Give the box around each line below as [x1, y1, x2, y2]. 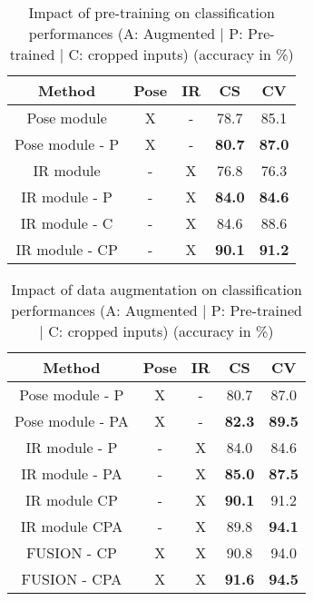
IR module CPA [20, 516, 123, 537]
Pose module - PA [15, 410, 129, 431]
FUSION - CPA [21, 568, 122, 589]
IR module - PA [21, 463, 122, 484]
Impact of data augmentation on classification [11, 279, 302, 300]
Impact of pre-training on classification [28, 2, 275, 23]
